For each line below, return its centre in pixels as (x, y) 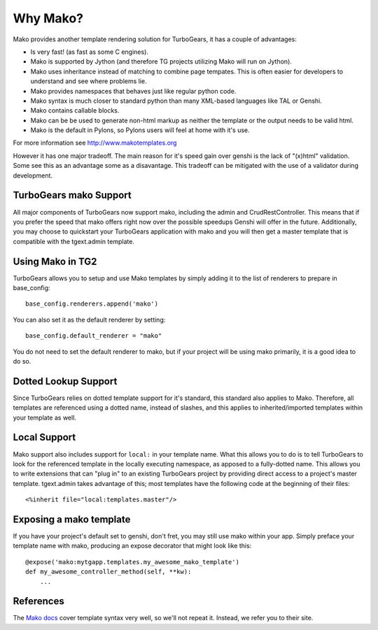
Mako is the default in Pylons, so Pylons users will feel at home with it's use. (140, 130)
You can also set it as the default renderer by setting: (89, 320)
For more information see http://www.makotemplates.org (95, 143)
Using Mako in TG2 (55, 261)
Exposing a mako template (72, 519)
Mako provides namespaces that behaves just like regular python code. (133, 91)
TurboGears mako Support (72, 195)
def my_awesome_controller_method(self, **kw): (108, 572)
